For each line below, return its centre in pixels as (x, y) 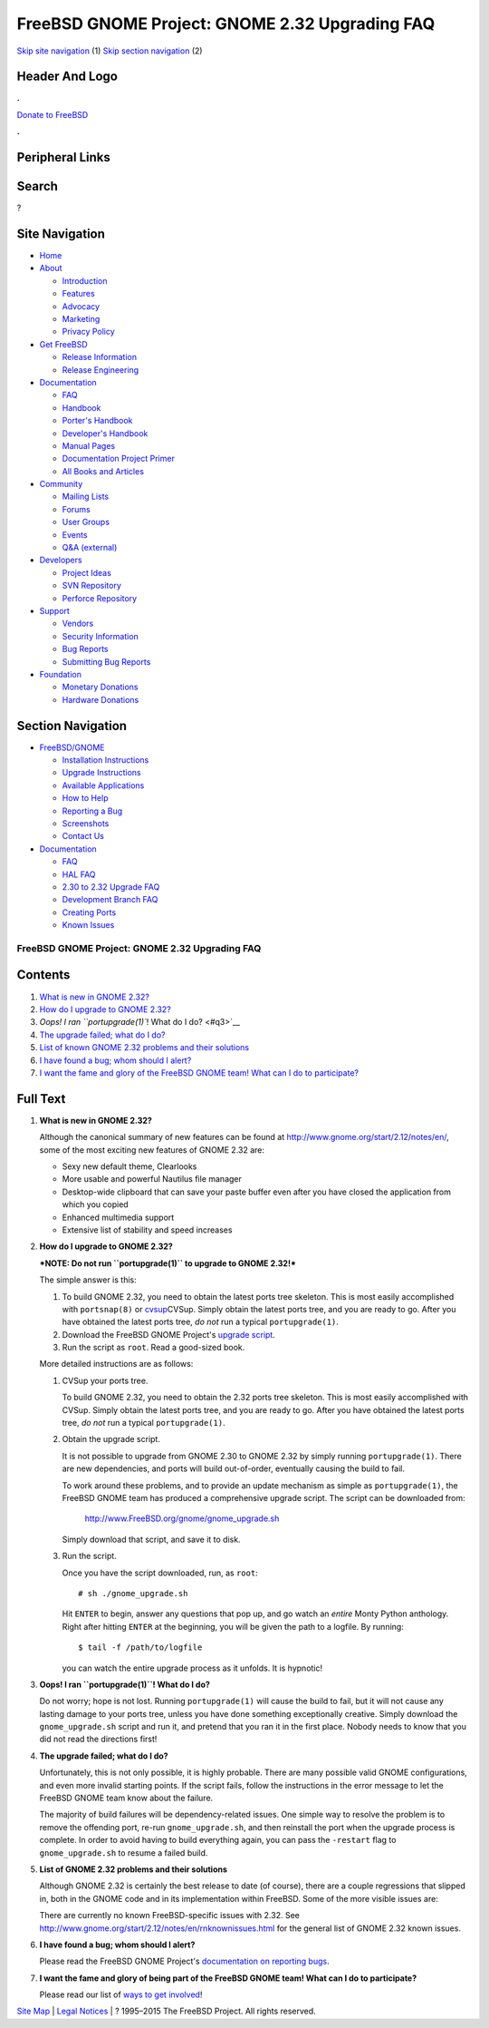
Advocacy (81, 306)
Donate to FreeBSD (53, 114)
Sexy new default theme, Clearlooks (129, 1166)
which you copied (95, 1204)
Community (61, 484)
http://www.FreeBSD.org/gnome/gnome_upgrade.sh (182, 1518)
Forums (76, 509)
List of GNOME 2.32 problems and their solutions (134, 1869)
